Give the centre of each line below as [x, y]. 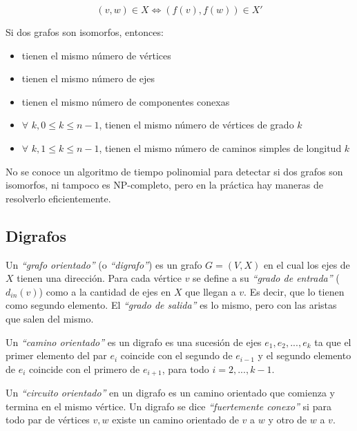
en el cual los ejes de [307, 264]
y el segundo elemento [305, 355]
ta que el [333, 342]
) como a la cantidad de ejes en [105, 291]
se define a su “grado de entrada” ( [266, 278]
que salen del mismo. [50, 318]
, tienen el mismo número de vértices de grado [196, 125]
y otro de [288, 420]
